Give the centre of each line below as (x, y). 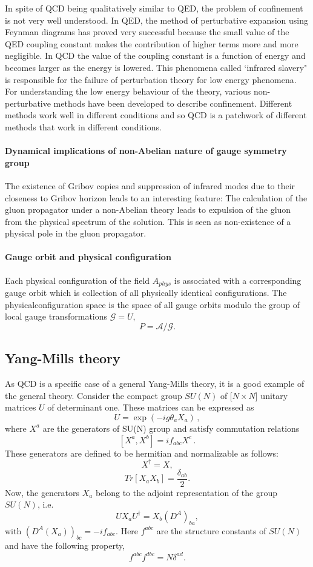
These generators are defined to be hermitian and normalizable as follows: (142, 453)
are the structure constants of (211, 530)
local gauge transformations (56, 316)
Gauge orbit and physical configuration (88, 257)
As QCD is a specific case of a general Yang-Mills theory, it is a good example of (155, 384)
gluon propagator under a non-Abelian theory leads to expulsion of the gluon (148, 210)
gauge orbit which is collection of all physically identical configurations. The (146, 293)
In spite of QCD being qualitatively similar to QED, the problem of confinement (154, 8)
